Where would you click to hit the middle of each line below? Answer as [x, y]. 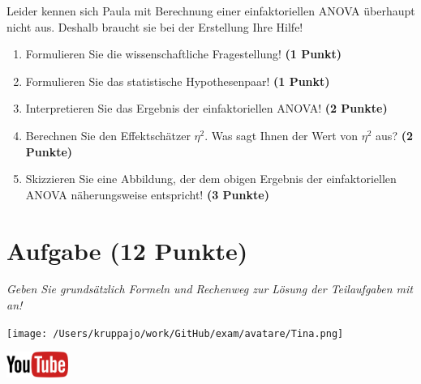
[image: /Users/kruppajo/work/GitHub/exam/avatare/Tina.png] [175, 333]
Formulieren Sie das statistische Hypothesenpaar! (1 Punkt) [178, 81]
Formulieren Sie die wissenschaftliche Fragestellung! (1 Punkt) [184, 54]
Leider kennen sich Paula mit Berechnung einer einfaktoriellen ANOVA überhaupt [211, 11]
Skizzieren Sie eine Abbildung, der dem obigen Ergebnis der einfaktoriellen [211, 179]
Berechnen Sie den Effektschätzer [108, 135]
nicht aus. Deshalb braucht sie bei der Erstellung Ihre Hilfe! [155, 26]
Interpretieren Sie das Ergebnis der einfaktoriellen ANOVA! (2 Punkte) [206, 108]
